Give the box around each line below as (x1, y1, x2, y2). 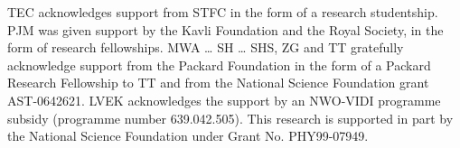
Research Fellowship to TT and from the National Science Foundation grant (7, 73, 429, 92)
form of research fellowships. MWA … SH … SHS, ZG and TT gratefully (7, 38, 404, 57)
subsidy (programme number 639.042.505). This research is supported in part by (7, 108, 454, 127)
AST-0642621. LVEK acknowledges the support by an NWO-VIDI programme (7, 90, 441, 109)
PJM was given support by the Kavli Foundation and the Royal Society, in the (7, 20, 444, 39)
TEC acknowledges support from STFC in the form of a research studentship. (7, 3, 438, 21)
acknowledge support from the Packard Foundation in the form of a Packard (7, 55, 431, 74)
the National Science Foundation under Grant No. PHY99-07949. (7, 126, 369, 145)
